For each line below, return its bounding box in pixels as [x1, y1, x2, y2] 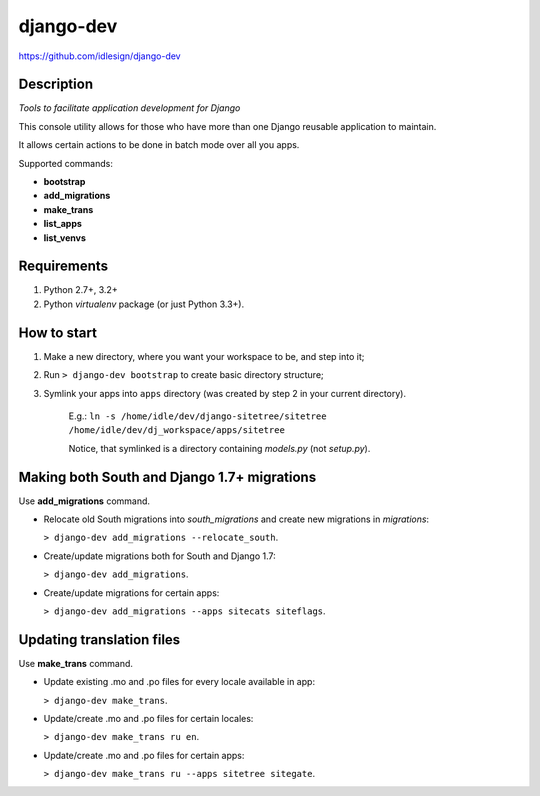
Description [18, 76, 94, 93]
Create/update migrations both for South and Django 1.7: [43, 550, 277, 562]
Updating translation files [18, 631, 181, 648]
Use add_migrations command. [18, 495, 150, 507]
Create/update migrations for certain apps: [43, 586, 220, 599]
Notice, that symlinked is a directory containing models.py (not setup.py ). [68, 442, 371, 454]
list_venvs [43, 231, 87, 244]
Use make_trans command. [18, 657, 134, 669]
